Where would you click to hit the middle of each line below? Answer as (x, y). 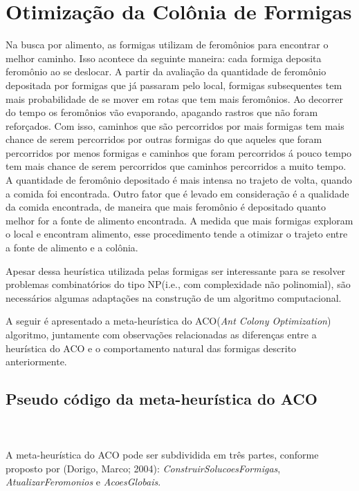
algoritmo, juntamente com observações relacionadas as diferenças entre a (161, 334)
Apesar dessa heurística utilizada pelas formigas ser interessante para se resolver (176, 270)
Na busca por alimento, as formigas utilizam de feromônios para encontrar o (167, 45)
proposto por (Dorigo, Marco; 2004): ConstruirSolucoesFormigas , (143, 468)
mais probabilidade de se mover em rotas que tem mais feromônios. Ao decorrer (174, 98)
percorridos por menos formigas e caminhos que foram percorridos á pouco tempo (179, 152)
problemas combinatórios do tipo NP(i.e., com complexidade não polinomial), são (178, 284)
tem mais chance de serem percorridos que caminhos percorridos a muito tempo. (176, 166)
